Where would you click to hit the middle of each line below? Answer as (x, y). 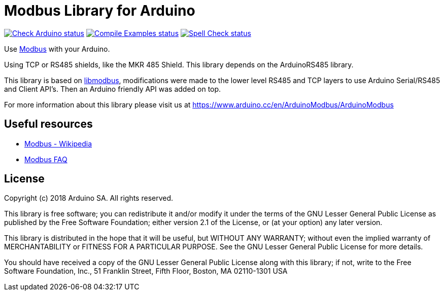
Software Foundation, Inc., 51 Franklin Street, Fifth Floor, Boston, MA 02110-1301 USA (146, 271)
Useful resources (48, 124)
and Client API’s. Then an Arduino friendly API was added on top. (113, 89)
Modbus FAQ (46, 159)
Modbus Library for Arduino (100, 11)
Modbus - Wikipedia (58, 143)
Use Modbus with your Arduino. (57, 49)
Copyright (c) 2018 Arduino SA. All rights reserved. (89, 198)
